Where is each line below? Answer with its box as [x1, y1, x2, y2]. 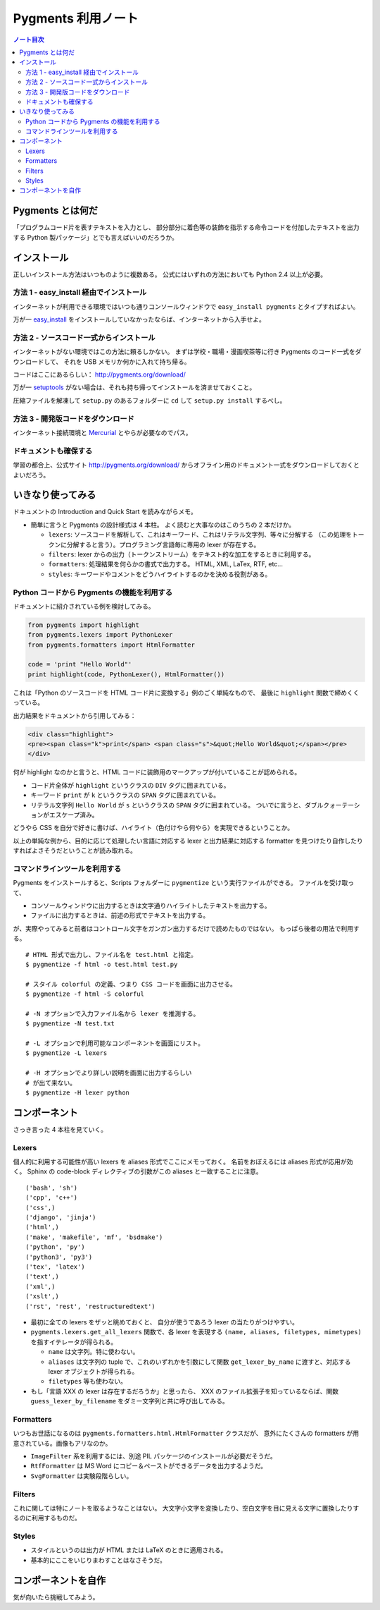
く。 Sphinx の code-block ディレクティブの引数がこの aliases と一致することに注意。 [13, 1167, 262, 1176]
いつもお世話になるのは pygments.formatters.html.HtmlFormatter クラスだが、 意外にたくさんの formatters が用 [13, 1429, 360, 1438]
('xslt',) [25, 1293, 59, 1300]
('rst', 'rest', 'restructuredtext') [25, 1302, 156, 1310]
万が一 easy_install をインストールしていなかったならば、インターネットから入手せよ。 [13, 315, 265, 324]
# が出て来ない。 [25, 1079, 77, 1087]
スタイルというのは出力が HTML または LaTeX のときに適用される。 [30, 1546, 227, 1554]
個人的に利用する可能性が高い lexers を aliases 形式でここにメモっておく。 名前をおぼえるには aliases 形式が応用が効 [13, 1157, 353, 1166]
